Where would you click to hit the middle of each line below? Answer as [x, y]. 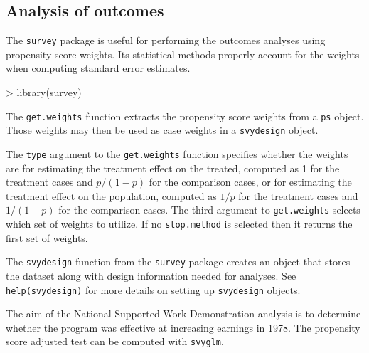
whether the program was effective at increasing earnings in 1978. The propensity [183, 327]
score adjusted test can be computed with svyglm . [115, 341]
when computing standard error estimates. [98, 68]
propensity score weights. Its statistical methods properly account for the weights [183, 54]
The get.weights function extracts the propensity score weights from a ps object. [185, 116]
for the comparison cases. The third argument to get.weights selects [209, 210]
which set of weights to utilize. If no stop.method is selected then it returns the [179, 224]
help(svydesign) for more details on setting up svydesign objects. [153, 289]
